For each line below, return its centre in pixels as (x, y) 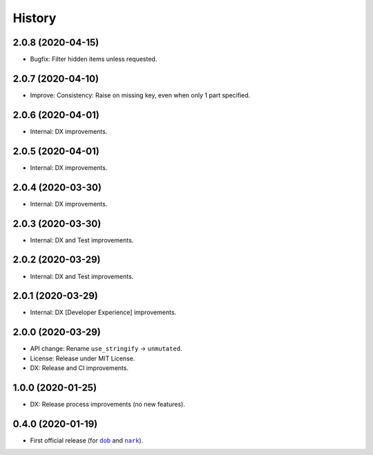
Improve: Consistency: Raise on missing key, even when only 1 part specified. (140, 95)
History (35, 18)
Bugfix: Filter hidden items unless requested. (94, 59)
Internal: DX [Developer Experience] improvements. (103, 312)
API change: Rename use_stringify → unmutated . (106, 349)
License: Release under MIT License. (83, 358)
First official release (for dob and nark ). (87, 440)
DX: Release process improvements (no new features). (108, 404)
